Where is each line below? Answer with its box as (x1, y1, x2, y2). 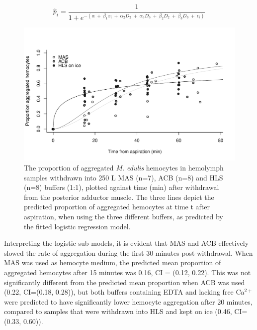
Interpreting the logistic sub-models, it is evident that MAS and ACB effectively (4, 238, 249, 248)
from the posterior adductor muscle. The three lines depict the (24, 191, 214, 202)
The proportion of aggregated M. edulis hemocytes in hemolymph (24, 163, 224, 173)
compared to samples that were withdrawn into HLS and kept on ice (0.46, (4, 306, 232, 317)
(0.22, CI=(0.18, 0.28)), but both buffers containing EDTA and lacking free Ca (4, 287, 245, 297)
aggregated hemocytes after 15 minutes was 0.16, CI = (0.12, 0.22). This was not (4, 267, 251, 277)
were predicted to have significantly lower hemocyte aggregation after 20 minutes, (4, 296, 253, 307)
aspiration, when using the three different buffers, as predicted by (24, 211, 223, 222)
